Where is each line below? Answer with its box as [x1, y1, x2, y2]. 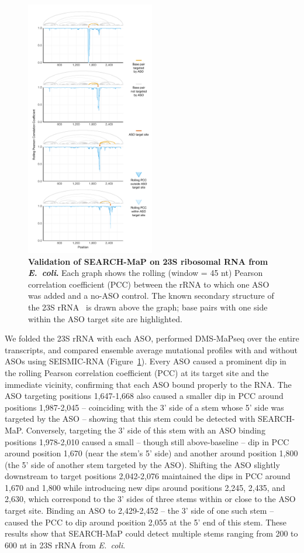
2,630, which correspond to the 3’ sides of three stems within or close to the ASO [5, 493, 296, 505]
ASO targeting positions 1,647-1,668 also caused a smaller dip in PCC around [5, 390, 284, 402]
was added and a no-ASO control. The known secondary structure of [28, 289, 274, 302]
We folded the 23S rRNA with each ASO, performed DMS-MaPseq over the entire [5, 332, 299, 344]
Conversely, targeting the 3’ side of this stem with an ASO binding [26, 424, 265, 436]
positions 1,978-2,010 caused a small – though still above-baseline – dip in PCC [5, 435, 289, 448]
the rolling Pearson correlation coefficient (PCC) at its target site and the [5, 366, 269, 378]
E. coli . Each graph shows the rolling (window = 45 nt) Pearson [28, 267, 263, 279]
